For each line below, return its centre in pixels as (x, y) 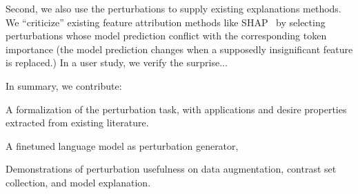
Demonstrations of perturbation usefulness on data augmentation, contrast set (171, 169)
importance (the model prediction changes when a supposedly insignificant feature (179, 49)
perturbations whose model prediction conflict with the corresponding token (166, 36)
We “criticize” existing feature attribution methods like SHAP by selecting (166, 22)
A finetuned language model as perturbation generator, (122, 145)
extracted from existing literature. (77, 123)
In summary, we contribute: (64, 85)
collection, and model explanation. (78, 182)
